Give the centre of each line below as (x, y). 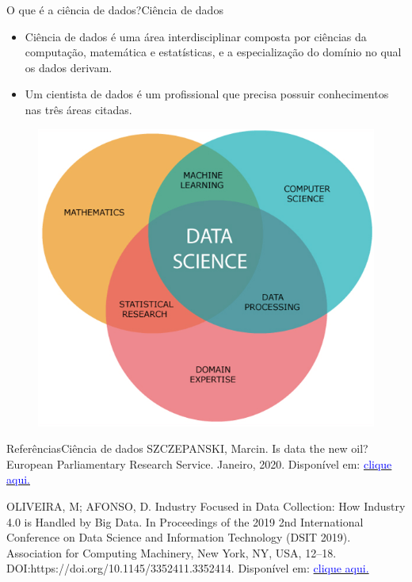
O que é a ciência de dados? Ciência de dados (115, 10)
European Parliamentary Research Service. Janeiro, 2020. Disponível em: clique (199, 463)
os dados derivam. (69, 67)
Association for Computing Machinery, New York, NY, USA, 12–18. (172, 552)
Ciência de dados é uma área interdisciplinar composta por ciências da (196, 36)
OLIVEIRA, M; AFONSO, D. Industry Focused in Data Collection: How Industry (206, 505)
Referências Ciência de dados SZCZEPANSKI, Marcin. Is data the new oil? (187, 448)
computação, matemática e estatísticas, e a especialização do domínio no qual (213, 52)
